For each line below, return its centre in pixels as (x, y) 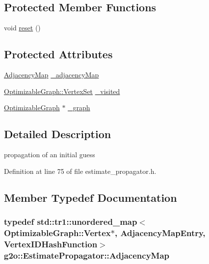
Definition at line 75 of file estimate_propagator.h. (80, 171)
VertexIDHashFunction (51, 244)
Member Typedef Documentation (91, 197)
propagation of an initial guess (50, 154)
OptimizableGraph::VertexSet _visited (62, 91)
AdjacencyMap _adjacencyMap (52, 74)
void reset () (22, 28)
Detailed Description (58, 134)
